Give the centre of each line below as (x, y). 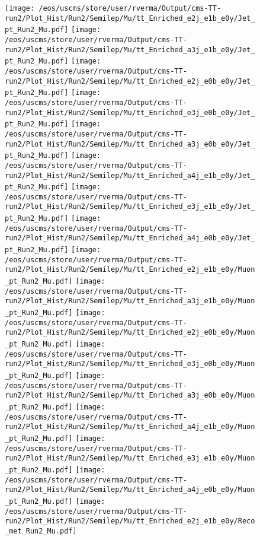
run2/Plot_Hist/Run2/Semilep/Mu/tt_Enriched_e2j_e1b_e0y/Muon (130, 270)
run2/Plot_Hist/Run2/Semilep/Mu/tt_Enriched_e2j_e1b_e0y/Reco (130, 521)
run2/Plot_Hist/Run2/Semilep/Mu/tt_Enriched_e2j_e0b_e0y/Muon (130, 333)
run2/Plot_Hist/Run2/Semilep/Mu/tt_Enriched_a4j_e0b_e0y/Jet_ (130, 238)
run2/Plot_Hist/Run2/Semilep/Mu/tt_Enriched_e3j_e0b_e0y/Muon (130, 364)
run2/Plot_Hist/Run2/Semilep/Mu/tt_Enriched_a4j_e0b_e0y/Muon (130, 490)
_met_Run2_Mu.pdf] (41, 531)
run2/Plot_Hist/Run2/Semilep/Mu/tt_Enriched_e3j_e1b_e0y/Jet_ (130, 207)
